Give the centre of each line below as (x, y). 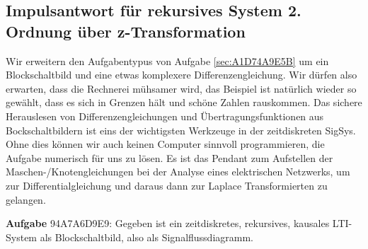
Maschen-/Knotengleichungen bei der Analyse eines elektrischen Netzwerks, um (178, 172)
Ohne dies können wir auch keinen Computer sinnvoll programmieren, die (165, 144)
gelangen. (26, 199)
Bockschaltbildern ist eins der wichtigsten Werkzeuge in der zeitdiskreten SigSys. (181, 130)
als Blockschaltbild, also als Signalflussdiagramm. (146, 237)
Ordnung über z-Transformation (126, 31)
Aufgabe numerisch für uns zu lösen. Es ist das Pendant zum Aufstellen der (169, 157)
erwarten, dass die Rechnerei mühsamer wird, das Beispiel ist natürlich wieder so (181, 88)
